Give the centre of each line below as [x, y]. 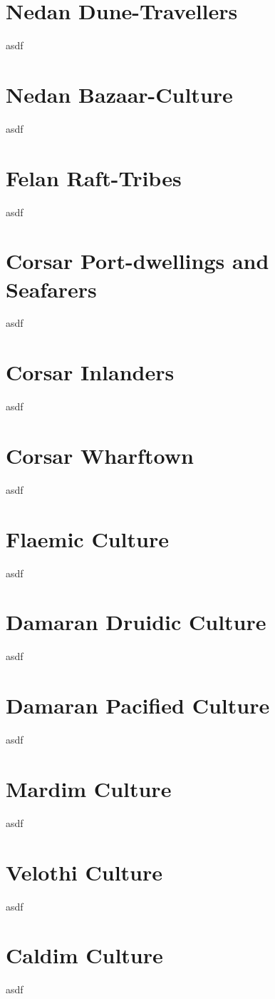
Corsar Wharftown [100, 455]
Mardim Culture [89, 788]
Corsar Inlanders [90, 372]
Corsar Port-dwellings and [137, 261]
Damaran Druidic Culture [136, 622]
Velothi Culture [84, 872]
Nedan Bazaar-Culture [119, 94]
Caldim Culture [84, 955]
